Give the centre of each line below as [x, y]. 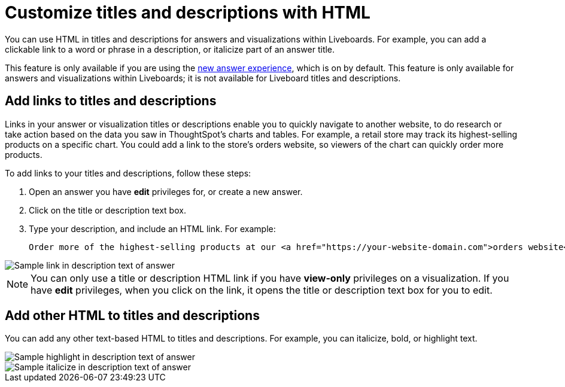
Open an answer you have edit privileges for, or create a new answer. [166, 191]
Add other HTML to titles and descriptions [132, 316]
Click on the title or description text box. [107, 210]
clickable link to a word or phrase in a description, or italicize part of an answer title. [170, 49]
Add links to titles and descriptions [111, 101]
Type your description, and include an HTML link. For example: [152, 228]
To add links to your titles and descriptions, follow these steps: [128, 173]
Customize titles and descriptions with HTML [188, 13]
